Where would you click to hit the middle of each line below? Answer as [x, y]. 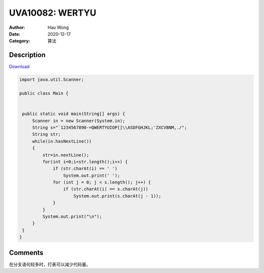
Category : [20, 41]
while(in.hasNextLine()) [62, 141]
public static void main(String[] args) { [74, 114]
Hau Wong [58, 27]
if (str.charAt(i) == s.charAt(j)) [106, 189]
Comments [26, 253]
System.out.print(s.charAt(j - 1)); [117, 196]
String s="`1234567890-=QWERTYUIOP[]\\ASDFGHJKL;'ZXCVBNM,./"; [110, 127]
